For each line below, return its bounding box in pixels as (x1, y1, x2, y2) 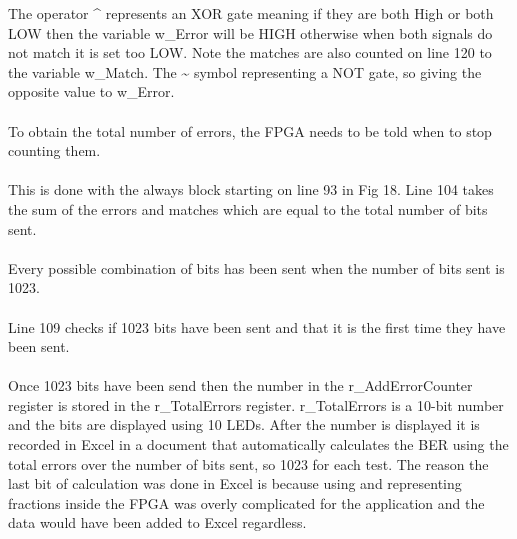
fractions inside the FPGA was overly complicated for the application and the (8, 492, 485, 513)
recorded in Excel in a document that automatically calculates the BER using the (8, 434, 509, 455)
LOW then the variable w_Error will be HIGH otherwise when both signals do (8, 22, 493, 43)
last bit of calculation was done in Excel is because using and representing (8, 473, 462, 494)
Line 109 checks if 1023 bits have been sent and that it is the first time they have (8, 316, 506, 337)
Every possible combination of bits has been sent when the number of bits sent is (8, 257, 505, 278)
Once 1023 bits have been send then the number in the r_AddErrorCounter (8, 375, 473, 396)
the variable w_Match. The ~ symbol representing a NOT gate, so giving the (8, 61, 482, 82)
